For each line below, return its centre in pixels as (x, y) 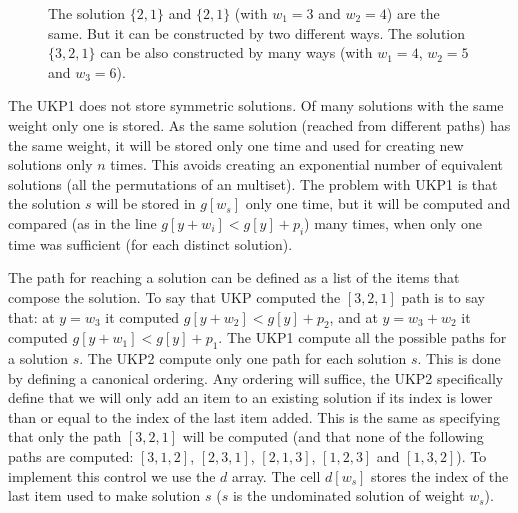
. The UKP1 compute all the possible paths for (362, 337)
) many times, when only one (393, 222)
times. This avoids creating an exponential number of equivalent (307, 164)
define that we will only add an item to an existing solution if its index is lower (250, 397)
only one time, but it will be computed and (378, 203)
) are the (413, 13)
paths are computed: (71, 456)
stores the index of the (440, 475)
